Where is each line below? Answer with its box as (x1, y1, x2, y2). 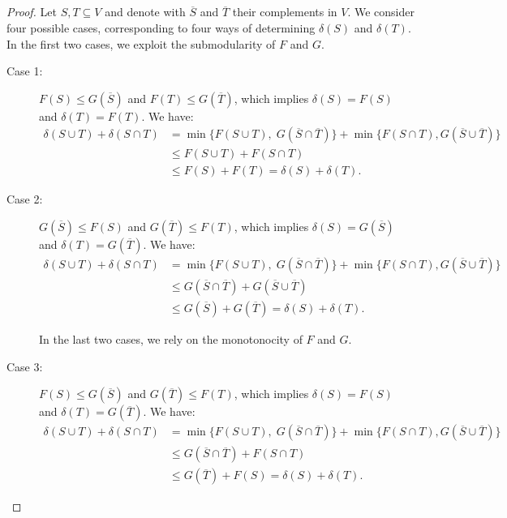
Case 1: (6, 62, 43, 79)
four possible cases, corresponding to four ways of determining (6, 19, 316, 36)
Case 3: (6, 357, 43, 375)
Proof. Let (6, 3, 57, 20)
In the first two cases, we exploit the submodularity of (6, 35, 276, 52)
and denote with (105, 3, 186, 20)
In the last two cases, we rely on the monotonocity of (39, 331, 303, 348)
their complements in (232, 3, 337, 20)
